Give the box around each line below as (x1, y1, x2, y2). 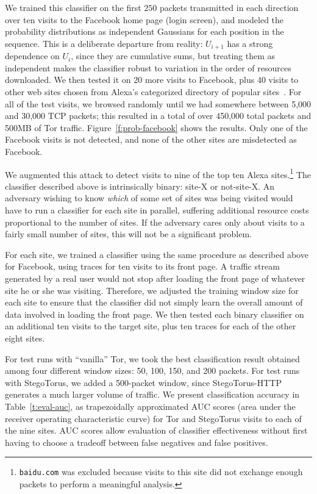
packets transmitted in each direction (159, 1, 299, 13)
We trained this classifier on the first (5, 1, 141, 13)
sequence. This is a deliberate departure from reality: (5, 37, 203, 49)
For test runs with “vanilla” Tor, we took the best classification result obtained (5, 352, 300, 365)
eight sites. (5, 331, 45, 344)
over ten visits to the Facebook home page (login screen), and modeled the (5, 13, 284, 26)
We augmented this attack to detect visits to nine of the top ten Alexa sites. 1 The (5, 166, 312, 181)
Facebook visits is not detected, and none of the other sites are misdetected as (5, 133, 297, 146)
